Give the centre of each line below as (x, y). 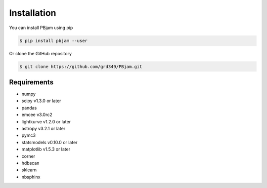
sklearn (29, 170)
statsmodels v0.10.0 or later (49, 142)
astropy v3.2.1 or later (44, 128)
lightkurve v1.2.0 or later (46, 121)
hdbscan (30, 163)
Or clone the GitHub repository (40, 53)
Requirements (31, 82)
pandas (29, 108)
